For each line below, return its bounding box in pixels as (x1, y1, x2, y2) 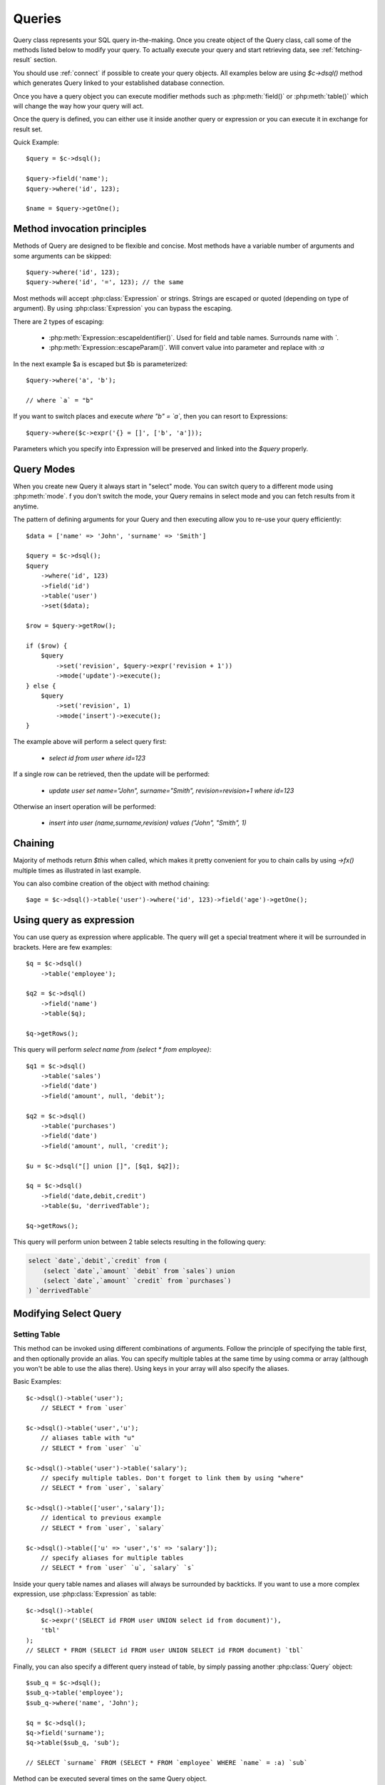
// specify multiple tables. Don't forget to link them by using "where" (40, 1474, 304, 1482)
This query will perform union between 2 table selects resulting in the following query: (13, 1237, 267, 1246)
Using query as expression (13, 914, 135, 926)
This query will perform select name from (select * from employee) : (13, 1045, 212, 1054)
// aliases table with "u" (40, 1434, 135, 1442)
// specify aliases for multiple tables (40, 1554, 185, 1562)
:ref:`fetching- (321, 45, 363, 54)
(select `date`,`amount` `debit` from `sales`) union (43, 1267, 235, 1274)
